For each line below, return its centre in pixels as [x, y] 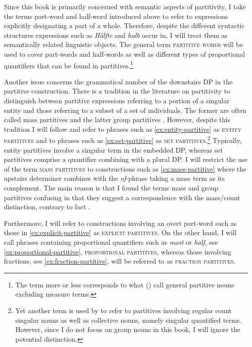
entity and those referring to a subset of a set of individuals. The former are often [125, 110]
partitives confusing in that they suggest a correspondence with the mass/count [122, 197]
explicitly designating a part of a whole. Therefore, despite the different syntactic [124, 25]
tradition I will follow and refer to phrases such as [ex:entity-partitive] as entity [123, 129]
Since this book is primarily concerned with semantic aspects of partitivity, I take [125, 6]
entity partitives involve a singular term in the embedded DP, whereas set [113, 150]
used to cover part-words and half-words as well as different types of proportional [125, 54]
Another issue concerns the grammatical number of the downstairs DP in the [118, 81]
